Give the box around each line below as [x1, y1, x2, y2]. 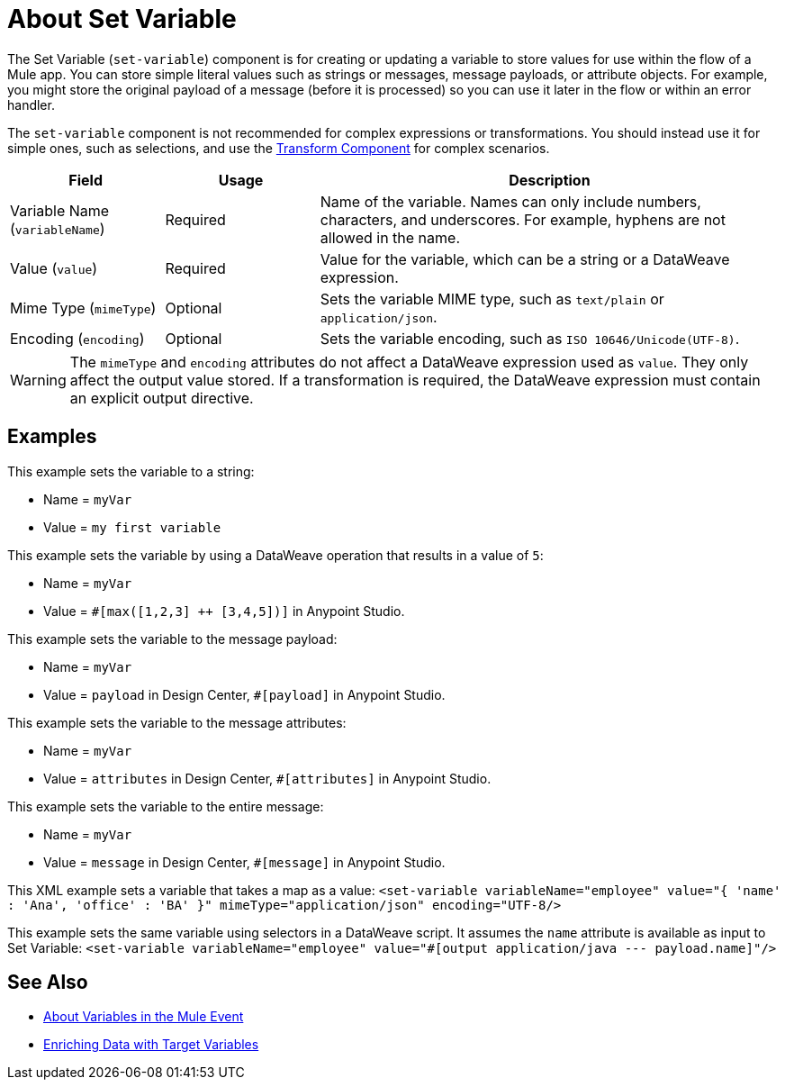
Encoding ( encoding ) [10, 329, 145, 348]
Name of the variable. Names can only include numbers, [320, 192, 701, 211]
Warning [10, 370, 67, 389]
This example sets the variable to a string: [7, 463, 255, 479]
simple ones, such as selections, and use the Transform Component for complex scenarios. [7, 140, 550, 156]
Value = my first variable [43, 519, 221, 535]
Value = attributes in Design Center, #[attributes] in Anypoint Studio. [43, 770, 492, 786]
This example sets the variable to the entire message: [7, 798, 324, 814]
